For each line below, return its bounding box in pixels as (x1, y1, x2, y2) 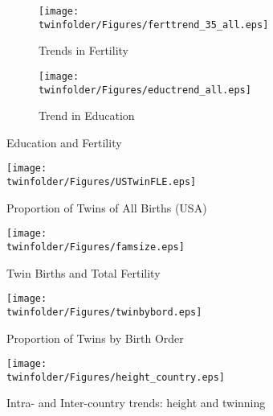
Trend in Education (39, 107, 135, 124)
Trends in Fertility (39, 42, 128, 59)
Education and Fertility (6, 134, 122, 150)
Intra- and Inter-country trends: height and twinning (6, 394, 266, 411)
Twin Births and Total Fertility (6, 264, 161, 281)
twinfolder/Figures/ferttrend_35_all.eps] (39, 19, 269, 31)
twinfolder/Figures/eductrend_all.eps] (39, 84, 251, 96)
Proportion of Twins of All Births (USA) (6, 199, 207, 216)
